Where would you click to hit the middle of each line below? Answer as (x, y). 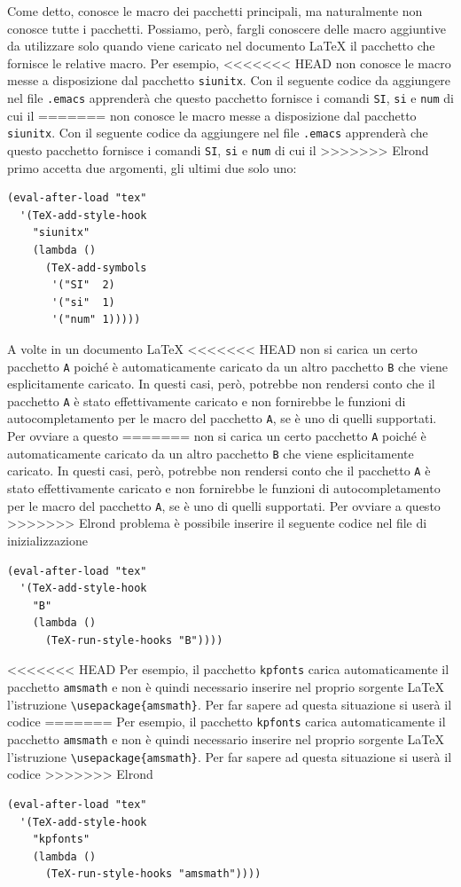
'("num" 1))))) (96, 320)
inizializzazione (47, 540)
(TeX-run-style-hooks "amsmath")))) (153, 874)
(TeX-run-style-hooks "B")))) (134, 640)
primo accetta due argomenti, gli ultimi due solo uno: (152, 167)
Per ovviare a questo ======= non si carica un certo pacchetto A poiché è (217, 436)
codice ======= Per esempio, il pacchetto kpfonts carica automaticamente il (227, 722)
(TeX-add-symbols (96, 267)
